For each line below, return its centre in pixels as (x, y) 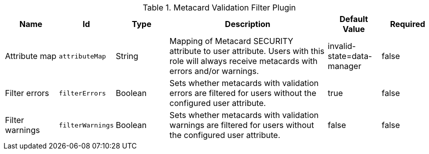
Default (354, 19)
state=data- (350, 56)
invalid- (342, 46)
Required (408, 24)
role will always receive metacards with (243, 61)
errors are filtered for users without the (243, 93)
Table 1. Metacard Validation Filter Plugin (219, 7)
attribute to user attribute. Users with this (247, 51)
